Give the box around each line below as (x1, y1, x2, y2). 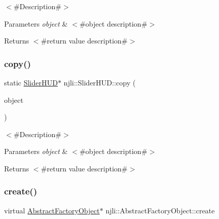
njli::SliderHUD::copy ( (63, 77, 136, 87)
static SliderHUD (4, 77, 58, 87)
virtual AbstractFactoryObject (4, 205, 100, 215)
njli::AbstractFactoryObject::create (105, 205, 215, 215)
